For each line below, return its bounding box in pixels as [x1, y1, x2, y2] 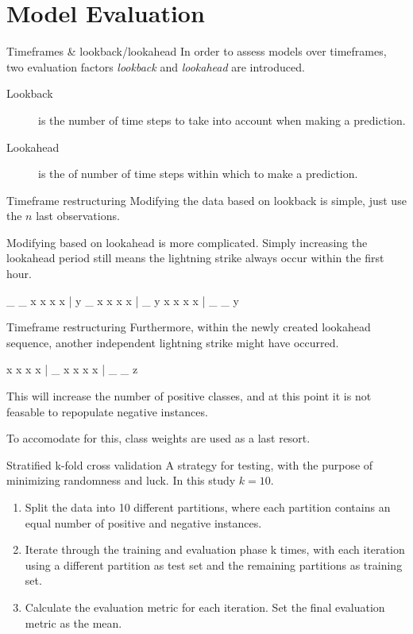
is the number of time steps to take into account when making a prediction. [38, 111, 406, 128]
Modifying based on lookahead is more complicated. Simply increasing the [6, 234, 368, 250]
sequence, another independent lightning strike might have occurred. [6, 334, 339, 350]
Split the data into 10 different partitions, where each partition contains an [25, 499, 391, 515]
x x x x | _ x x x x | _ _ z [6, 361, 138, 377]
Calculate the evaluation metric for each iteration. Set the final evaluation [25, 598, 385, 615]
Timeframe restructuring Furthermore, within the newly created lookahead [6, 319, 371, 335]
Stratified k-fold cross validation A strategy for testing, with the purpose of [6, 456, 373, 473]
